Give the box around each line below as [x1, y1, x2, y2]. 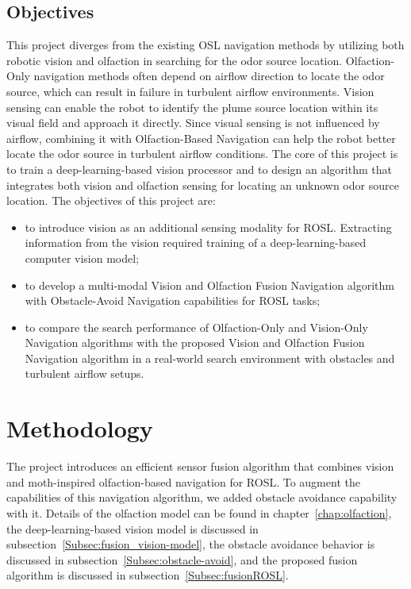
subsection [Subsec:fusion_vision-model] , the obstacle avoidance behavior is [6, 536, 375, 552]
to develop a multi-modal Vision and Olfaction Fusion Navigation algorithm [25, 276, 394, 293]
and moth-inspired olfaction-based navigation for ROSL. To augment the [6, 473, 360, 490]
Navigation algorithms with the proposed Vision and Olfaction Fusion [25, 334, 365, 351]
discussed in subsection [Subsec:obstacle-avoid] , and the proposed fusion [6, 551, 358, 568]
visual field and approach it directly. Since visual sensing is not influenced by [6, 114, 380, 131]
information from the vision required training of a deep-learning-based [25, 234, 367, 251]
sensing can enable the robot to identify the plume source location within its [6, 98, 378, 115]
